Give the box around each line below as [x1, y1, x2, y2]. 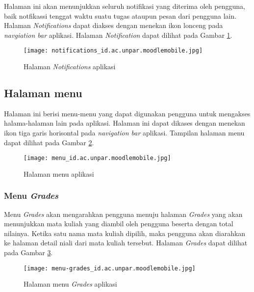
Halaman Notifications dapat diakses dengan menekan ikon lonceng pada [4, 20, 223, 30]
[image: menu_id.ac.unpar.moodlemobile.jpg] [24, 155, 171, 162]
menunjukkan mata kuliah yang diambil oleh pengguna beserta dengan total [4, 218, 233, 229]
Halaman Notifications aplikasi [24, 61, 116, 72]
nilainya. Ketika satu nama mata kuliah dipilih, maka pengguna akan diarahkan [4, 228, 246, 238]
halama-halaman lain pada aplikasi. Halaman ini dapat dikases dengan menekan [4, 118, 245, 128]
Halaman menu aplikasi [24, 168, 94, 179]
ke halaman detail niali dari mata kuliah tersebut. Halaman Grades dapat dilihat [4, 238, 248, 248]
